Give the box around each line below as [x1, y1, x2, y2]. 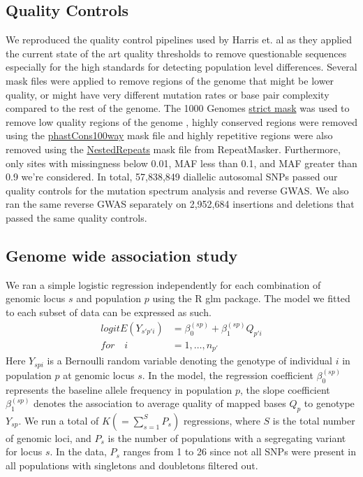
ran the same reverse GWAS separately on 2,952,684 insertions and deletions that [6, 197, 355, 211]
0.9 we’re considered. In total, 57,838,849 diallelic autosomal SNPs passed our [6, 169, 338, 184]
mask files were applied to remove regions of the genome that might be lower [6, 73, 334, 87]
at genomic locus [63, 367, 135, 382]
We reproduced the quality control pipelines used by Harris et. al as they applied [6, 32, 352, 47]
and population [76, 291, 142, 306]
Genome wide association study [6, 244, 238, 266]
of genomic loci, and [6, 430, 91, 445]
